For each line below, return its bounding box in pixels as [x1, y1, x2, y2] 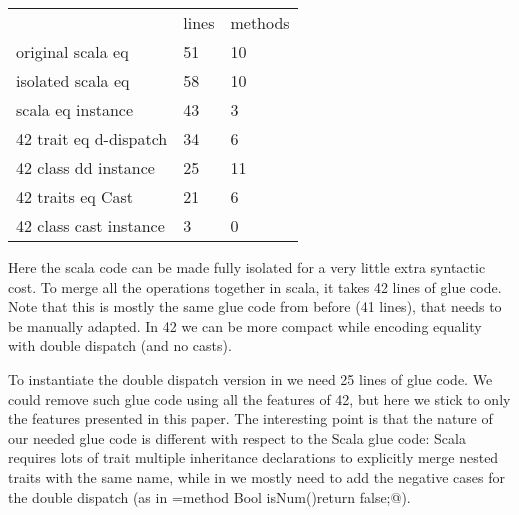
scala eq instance [16, 98, 134, 121]
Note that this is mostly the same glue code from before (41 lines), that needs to [8, 296, 502, 317]
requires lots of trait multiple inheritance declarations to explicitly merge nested [8, 447, 499, 468]
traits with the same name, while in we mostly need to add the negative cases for [8, 466, 505, 487]
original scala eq [16, 40, 129, 63]
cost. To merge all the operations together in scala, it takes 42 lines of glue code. [8, 276, 502, 297]
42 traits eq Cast [16, 185, 134, 208]
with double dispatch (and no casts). [8, 335, 232, 356]
